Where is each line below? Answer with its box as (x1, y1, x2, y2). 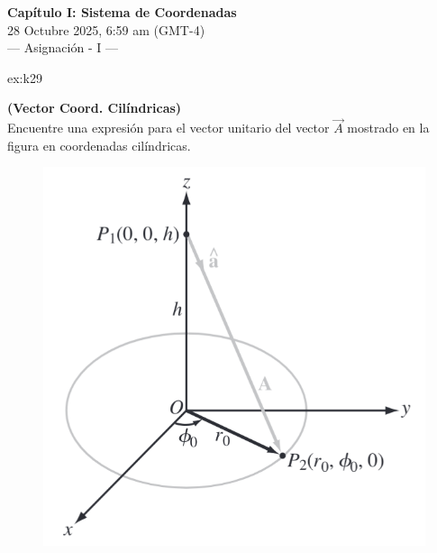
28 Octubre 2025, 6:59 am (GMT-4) (7, 20, 205, 39)
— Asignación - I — (7, 38, 118, 57)
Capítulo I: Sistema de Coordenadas (7, 3, 237, 21)
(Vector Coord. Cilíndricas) (7, 98, 182, 117)
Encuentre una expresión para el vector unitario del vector (7, 118, 330, 137)
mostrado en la (347, 118, 430, 137)
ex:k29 (7, 68, 42, 87)
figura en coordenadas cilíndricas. (7, 135, 191, 154)
